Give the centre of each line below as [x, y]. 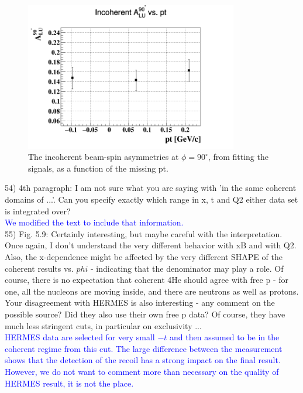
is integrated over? [38, 211]
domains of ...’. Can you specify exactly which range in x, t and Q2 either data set [151, 199]
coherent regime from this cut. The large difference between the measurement [144, 348]
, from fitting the [238, 157]
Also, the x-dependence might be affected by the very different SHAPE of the [144, 257]
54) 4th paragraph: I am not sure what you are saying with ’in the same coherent [151, 188]
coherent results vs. [39, 268]
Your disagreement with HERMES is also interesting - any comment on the [140, 303]
